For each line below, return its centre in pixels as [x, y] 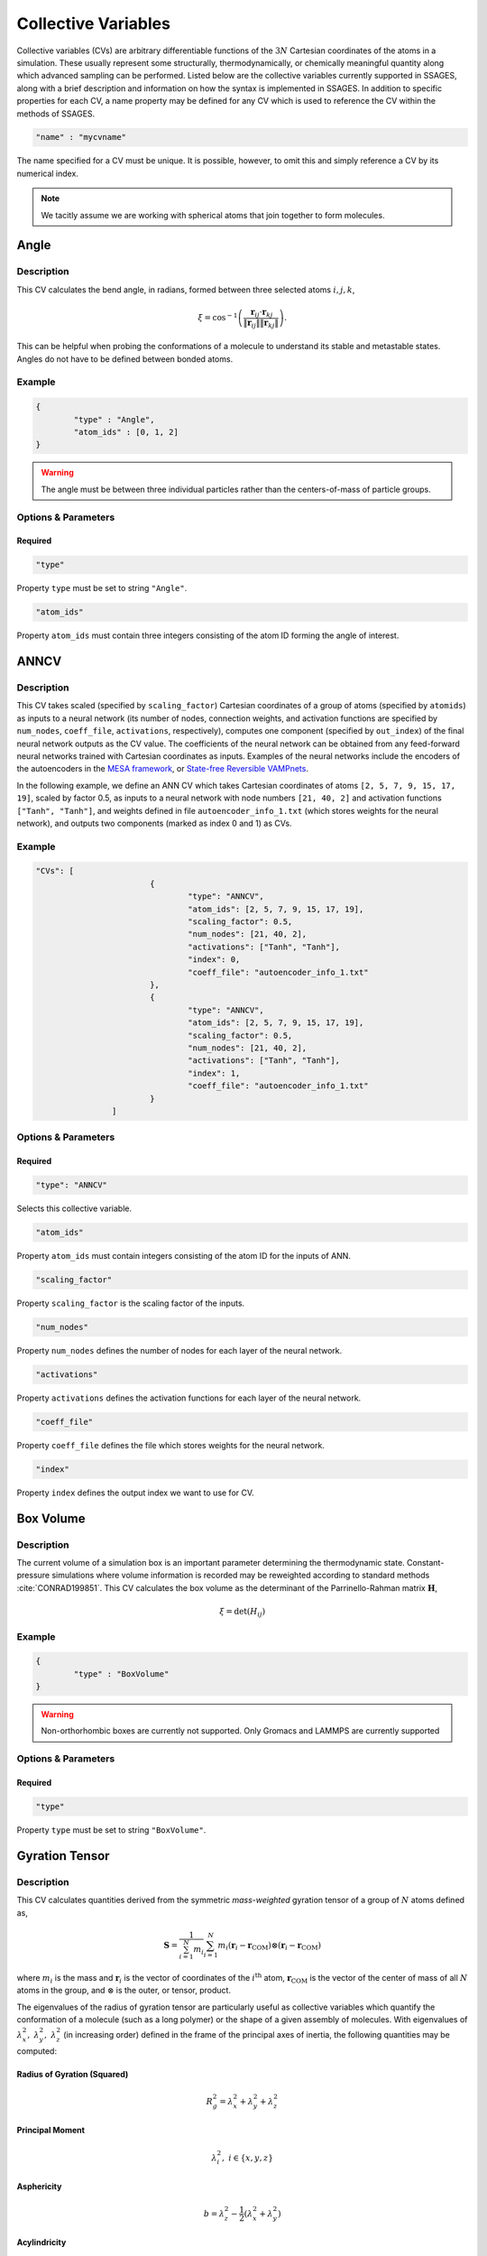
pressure [33, 1576]
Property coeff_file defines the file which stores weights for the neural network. [170, 1445]
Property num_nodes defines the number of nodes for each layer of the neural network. [179, 1350]
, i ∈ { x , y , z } [248, 2158]
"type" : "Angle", [114, 419]
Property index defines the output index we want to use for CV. [135, 1493]
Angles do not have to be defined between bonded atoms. [125, 359]
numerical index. [47, 173]
